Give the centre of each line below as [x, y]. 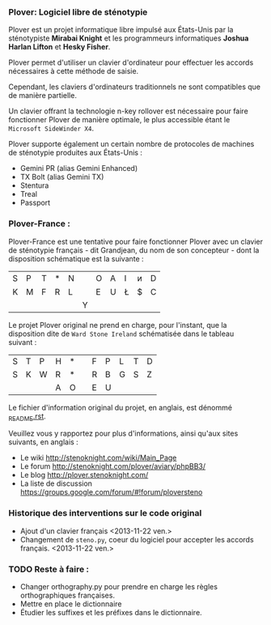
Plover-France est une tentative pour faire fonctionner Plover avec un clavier [136, 241]
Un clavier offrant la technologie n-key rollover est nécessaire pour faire [128, 111]
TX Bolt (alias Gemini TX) [62, 177]
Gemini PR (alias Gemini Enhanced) [79, 168]
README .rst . [27, 417]
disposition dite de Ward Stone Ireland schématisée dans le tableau [121, 334]
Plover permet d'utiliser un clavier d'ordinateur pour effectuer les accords [131, 62]
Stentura [34, 185]
